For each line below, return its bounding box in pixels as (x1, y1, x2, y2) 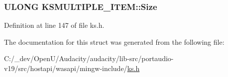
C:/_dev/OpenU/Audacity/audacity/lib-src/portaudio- (4, 53, 174, 64)
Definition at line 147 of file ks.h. (4, 20, 105, 30)
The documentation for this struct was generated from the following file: (4, 36, 225, 47)
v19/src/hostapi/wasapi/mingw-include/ (4, 63, 127, 73)
